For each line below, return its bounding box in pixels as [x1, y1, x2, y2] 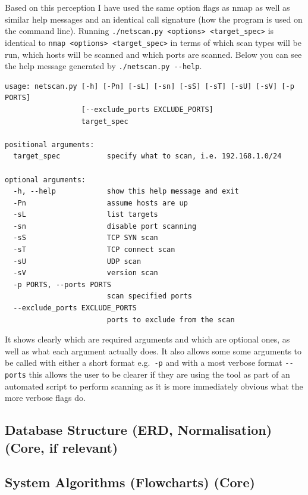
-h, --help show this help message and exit [13, 187, 239, 196]
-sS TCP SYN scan [13, 234, 158, 242]
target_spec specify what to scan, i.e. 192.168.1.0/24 [13, 152, 282, 161]
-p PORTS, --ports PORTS [13, 280, 111, 289]
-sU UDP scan [13, 257, 142, 266]
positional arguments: [5, 140, 95, 149]
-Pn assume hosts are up [13, 198, 188, 207]
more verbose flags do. [5, 391, 86, 404]
